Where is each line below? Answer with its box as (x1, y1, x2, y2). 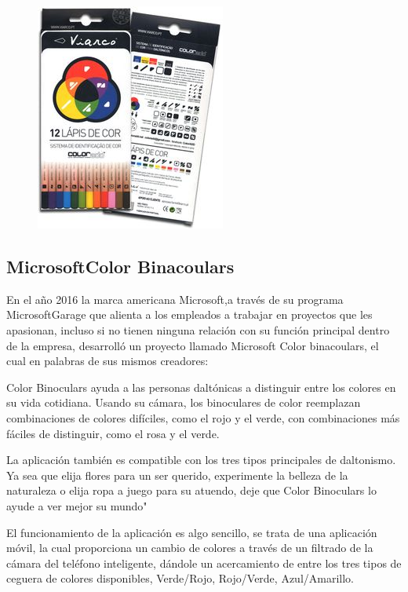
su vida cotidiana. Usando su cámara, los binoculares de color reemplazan (6, 394, 361, 411)
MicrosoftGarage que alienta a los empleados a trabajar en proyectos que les (6, 306, 373, 323)
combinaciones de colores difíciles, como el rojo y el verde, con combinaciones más (6, 409, 400, 426)
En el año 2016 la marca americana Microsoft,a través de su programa (6, 291, 344, 307)
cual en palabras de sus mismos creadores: (6, 353, 209, 369)
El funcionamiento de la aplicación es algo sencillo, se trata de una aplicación (6, 524, 377, 540)
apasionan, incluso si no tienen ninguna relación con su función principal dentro (6, 321, 390, 338)
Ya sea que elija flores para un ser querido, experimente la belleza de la (6, 466, 348, 483)
